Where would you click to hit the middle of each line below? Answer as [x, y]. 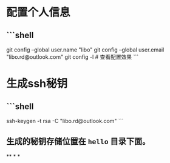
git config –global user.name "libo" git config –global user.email [85, 50]
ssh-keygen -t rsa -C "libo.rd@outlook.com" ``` [65, 121]
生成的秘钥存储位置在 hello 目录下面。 [78, 141]
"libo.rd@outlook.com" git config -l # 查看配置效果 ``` [73, 57]
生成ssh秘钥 [37, 84]
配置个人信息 [39, 12]
